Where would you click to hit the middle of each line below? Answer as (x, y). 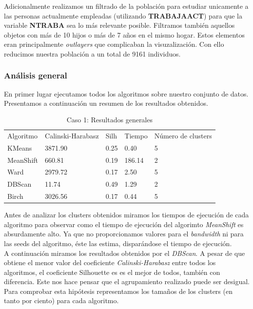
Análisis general (36, 75)
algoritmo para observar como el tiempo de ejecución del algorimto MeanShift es (124, 224)
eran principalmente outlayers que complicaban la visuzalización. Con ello (114, 44)
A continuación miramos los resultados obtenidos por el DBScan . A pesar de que (125, 253)
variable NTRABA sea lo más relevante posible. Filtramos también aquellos (119, 25)
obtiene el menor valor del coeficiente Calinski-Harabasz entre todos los (110, 262)
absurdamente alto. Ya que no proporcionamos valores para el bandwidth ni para (124, 234)
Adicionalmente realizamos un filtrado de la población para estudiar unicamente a (126, 6)
